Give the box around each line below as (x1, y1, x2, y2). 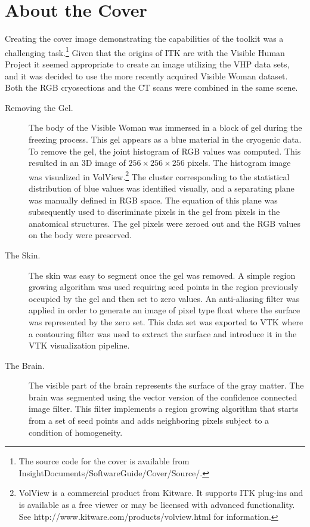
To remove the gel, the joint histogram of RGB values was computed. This (29, 144, 301, 157)
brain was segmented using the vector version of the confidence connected (29, 390, 297, 403)
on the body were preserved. (29, 229, 132, 241)
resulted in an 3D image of (29, 156, 126, 169)
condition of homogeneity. (29, 426, 123, 438)
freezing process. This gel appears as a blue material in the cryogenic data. (29, 132, 302, 145)
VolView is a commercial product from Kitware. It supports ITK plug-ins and (18, 486, 303, 499)
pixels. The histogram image (187, 156, 291, 169)
